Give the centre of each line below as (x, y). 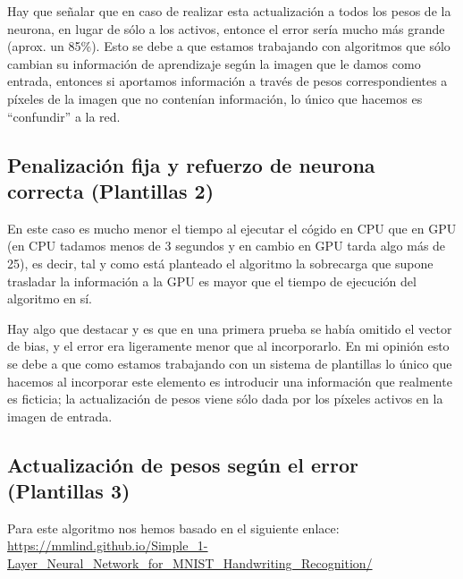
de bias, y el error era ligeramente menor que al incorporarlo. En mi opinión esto (228, 346)
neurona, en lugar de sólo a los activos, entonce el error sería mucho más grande (226, 28)
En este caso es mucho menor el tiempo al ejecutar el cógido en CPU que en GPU (232, 228)
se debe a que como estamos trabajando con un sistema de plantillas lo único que (230, 363)
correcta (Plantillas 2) (111, 190)
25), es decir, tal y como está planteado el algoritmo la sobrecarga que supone (220, 263)
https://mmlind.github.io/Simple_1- (108, 545)
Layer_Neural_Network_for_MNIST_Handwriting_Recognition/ (190, 563)
